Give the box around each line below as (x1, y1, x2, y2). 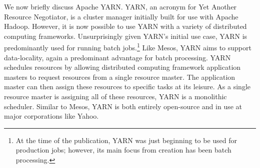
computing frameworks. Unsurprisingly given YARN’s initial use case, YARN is (4, 30, 247, 41)
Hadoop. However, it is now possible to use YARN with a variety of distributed (4, 21, 247, 31)
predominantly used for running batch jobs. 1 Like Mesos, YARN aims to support (4, 41, 251, 53)
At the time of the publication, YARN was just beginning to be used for (15, 135, 237, 145)
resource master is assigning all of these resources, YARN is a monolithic (4, 91, 227, 101)
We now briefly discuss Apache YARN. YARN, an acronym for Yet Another (4, 1, 237, 11)
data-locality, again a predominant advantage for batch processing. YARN (4, 52, 231, 62)
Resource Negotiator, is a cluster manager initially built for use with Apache (4, 11, 238, 21)
